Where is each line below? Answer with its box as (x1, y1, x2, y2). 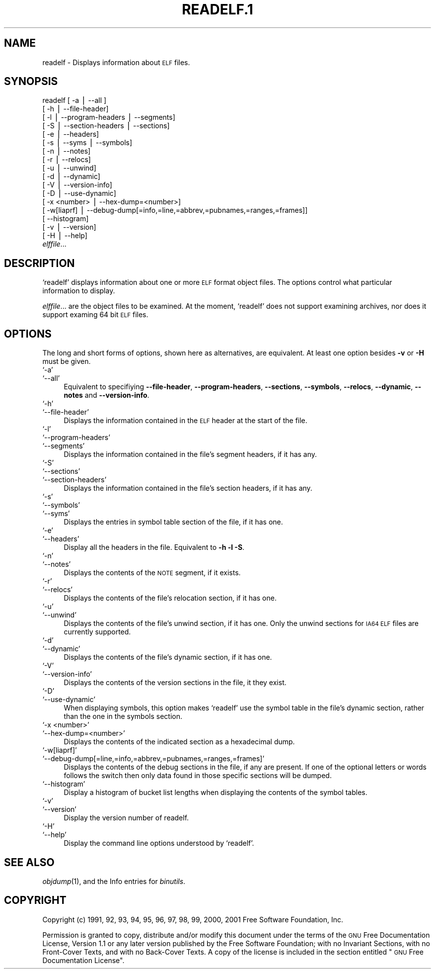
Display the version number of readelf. (64, 813, 189, 822)
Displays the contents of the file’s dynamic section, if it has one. (64, 653, 272, 662)
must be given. (42, 357, 91, 366)
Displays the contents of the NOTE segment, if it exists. (64, 568, 241, 577)
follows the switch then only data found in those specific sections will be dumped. (64, 771, 332, 780)
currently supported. (64, 627, 131, 636)
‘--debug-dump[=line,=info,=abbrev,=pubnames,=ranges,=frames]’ (42, 754, 265, 763)
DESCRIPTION (4, 257, 75, 269)
